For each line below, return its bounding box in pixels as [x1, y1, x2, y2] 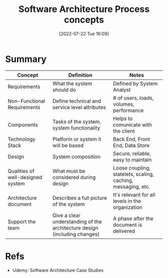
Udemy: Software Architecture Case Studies [12, 267, 104, 273]
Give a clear [52, 211, 81, 218]
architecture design [52, 224, 98, 231]
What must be [52, 167, 85, 174]
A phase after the [113, 215, 153, 222]
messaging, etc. [113, 183, 150, 190]
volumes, [113, 100, 134, 107]
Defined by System [113, 80, 158, 87]
